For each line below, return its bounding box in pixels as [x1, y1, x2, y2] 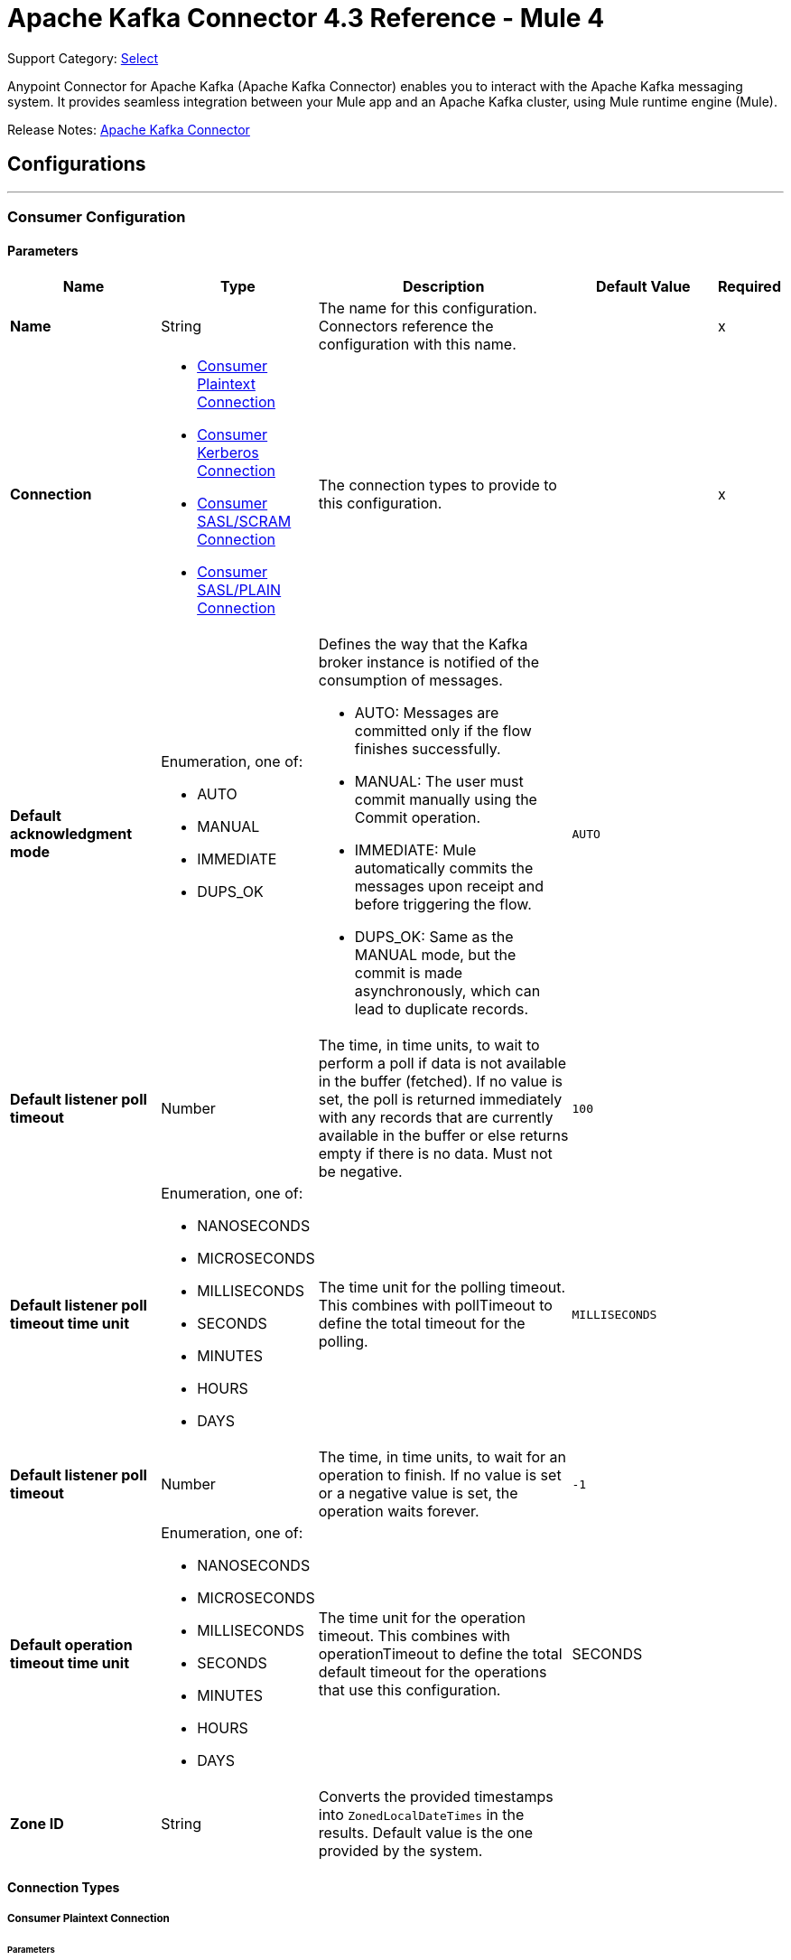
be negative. [318, 1162, 403, 1181]
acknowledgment [10, 825, 133, 844]
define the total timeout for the [318, 1314, 526, 1333]
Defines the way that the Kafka [318, 635, 528, 654]
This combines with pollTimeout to [318, 1296, 553, 1315]
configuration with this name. [318, 335, 516, 354]
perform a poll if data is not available [318, 1054, 566, 1073]
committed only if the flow [354, 722, 532, 741]
